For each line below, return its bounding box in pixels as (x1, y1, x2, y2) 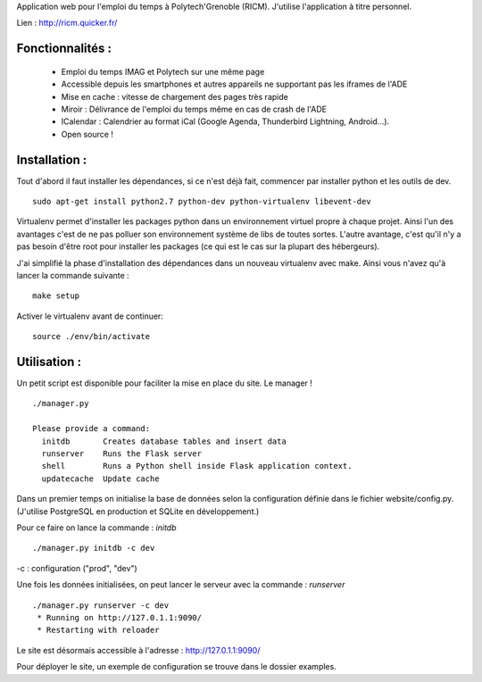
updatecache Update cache (41, 473, 160, 484)
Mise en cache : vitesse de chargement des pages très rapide (61, 91, 289, 102)
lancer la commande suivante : (16, 270, 129, 280)
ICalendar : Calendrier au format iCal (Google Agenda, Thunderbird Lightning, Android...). (61, 116, 390, 127)
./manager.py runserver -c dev (32, 600, 170, 611)
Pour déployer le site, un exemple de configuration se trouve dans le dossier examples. (16, 661, 337, 672)
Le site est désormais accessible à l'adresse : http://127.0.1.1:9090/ (16, 645, 261, 655)
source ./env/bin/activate (32, 331, 151, 342)
